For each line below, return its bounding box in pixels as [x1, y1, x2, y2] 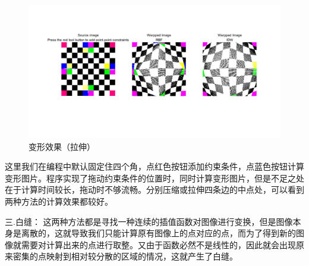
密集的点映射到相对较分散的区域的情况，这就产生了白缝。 [12, 250, 238, 262]
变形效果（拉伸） [29, 140, 95, 152]
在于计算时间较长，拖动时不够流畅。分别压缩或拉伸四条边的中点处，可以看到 [5, 183, 304, 196]
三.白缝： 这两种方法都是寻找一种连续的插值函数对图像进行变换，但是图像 [5, 215, 293, 227]
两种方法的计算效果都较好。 [5, 195, 113, 207]
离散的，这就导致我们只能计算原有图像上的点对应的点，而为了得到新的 [21, 227, 296, 239]
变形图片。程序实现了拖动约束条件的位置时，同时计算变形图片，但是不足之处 [5, 171, 304, 184]
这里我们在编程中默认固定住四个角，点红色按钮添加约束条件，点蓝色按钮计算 [5, 160, 304, 173]
